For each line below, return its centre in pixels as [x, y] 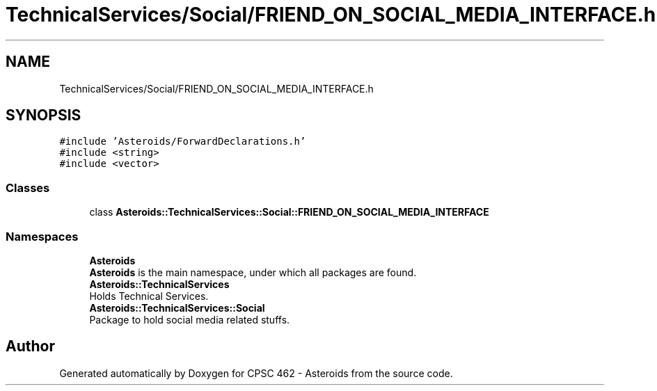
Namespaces [42, 236]
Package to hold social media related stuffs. [190, 319]
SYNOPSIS [43, 115]
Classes [28, 187]
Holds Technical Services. [149, 296]
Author [30, 346]
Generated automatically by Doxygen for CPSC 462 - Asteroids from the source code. [256, 373]
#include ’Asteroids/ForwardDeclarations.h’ [183, 142]
